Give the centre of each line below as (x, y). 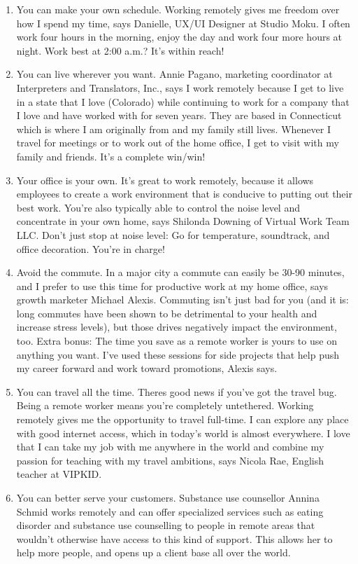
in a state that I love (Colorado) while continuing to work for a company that (183, 101)
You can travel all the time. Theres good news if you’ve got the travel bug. (177, 391)
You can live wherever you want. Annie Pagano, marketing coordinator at (174, 74)
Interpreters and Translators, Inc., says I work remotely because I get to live (180, 87)
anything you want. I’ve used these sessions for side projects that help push (178, 354)
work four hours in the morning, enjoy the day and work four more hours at (179, 37)
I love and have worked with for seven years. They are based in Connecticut (179, 115)
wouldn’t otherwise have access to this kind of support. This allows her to (174, 538)
